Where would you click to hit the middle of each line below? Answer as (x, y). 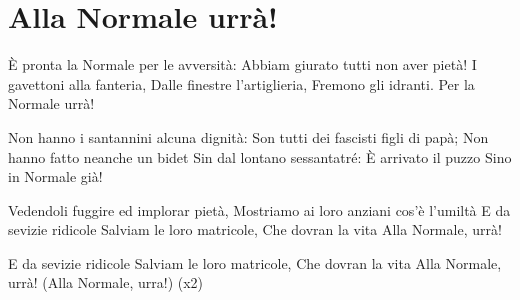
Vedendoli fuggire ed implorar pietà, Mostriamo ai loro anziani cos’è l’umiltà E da (259, 209)
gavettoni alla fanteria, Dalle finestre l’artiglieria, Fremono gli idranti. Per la (241, 83)
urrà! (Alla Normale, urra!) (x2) (106, 282)
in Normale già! (55, 176)
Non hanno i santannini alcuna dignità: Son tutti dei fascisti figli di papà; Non (248, 136)
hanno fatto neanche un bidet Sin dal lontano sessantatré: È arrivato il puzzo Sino (260, 156)
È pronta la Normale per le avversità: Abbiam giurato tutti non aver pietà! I (242, 64)
